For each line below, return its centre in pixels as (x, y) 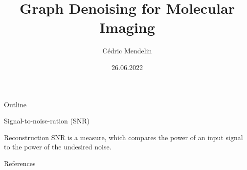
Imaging (127, 27)
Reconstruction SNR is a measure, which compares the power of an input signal (123, 137)
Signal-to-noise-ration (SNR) (47, 121)
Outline (15, 104)
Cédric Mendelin (127, 51)
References (20, 163)
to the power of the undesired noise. (58, 147)
